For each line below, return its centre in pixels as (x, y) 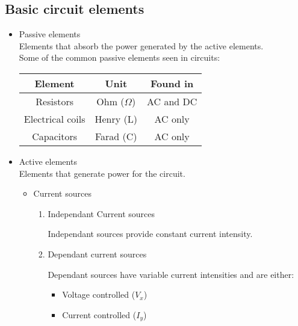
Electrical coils (54, 118)
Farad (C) (116, 136)
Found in (172, 83)
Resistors (55, 101)
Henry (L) (116, 118)
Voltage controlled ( (99, 294)
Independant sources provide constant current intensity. (150, 234)
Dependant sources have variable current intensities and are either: (171, 274)
